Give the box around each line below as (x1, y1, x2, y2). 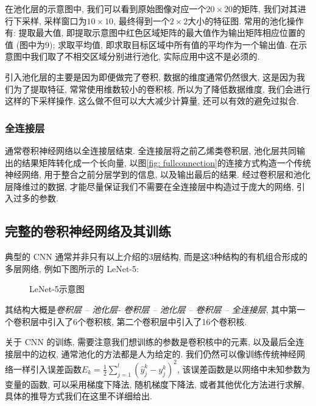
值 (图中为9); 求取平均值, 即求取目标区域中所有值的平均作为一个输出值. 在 (5, 38, 299, 51)
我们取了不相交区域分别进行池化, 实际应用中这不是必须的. (30, 50, 260, 63)
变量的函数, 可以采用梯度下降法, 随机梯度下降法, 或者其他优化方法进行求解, (5, 377, 304, 390)
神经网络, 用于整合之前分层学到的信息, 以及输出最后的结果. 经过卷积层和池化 (5, 168, 311, 181)
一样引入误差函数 (13, 362, 82, 375)
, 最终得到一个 (113, 14, 170, 27)
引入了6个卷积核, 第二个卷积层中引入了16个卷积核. (47, 315, 247, 327)
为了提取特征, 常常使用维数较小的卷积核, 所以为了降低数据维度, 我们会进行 (13, 82, 311, 95)
